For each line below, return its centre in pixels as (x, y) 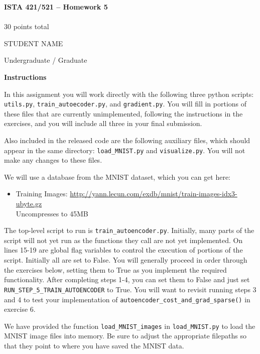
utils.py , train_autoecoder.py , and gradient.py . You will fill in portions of (125, 104)
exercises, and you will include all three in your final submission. (103, 123)
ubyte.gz (29, 204)
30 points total (27, 26)
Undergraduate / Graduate (46, 60)
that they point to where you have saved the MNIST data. (94, 345)
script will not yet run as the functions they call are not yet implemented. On (123, 240)
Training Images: (42, 194)
